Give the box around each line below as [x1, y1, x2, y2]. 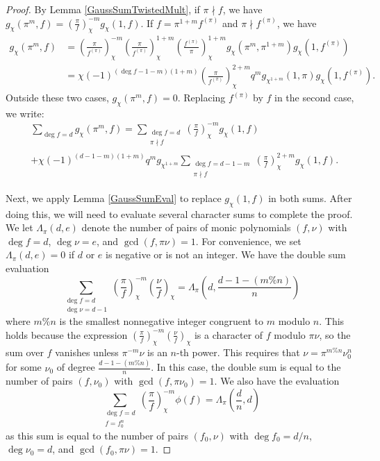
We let [6, 220, 33, 235]
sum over [6, 344, 44, 359]
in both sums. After [268, 190, 352, 205]
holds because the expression [6, 327, 128, 342]
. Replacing [177, 90, 226, 105]
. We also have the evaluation [214, 374, 340, 388]
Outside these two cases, [6, 90, 109, 105]
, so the [319, 327, 351, 342]
